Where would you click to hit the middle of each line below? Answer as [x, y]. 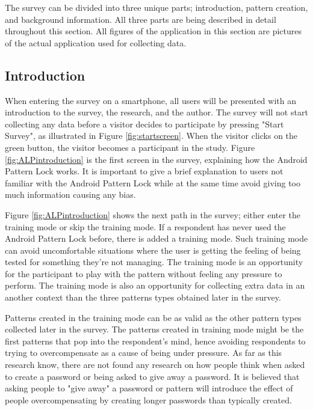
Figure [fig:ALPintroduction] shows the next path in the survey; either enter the [153, 214]
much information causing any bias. [70, 194]
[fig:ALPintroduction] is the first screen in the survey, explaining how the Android [156, 159]
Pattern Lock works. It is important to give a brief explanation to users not [144, 171]
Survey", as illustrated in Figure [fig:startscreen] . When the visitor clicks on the [151, 136]
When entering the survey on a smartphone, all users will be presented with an [150, 100]
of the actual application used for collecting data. [96, 42]
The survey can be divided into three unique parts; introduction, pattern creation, [156, 7]
